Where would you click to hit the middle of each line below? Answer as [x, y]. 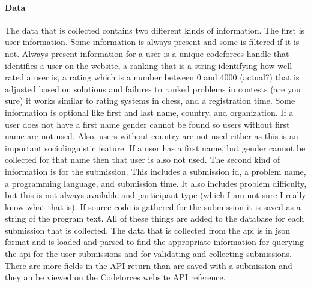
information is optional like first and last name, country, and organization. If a [149, 112]
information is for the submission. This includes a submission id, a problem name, [155, 171]
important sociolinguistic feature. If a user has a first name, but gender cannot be [155, 147]
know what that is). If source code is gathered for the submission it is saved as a [153, 206]
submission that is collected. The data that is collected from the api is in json [147, 230]
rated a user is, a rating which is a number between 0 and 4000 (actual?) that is [152, 77]
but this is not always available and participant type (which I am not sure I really [155, 195]
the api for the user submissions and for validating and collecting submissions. [149, 254]
